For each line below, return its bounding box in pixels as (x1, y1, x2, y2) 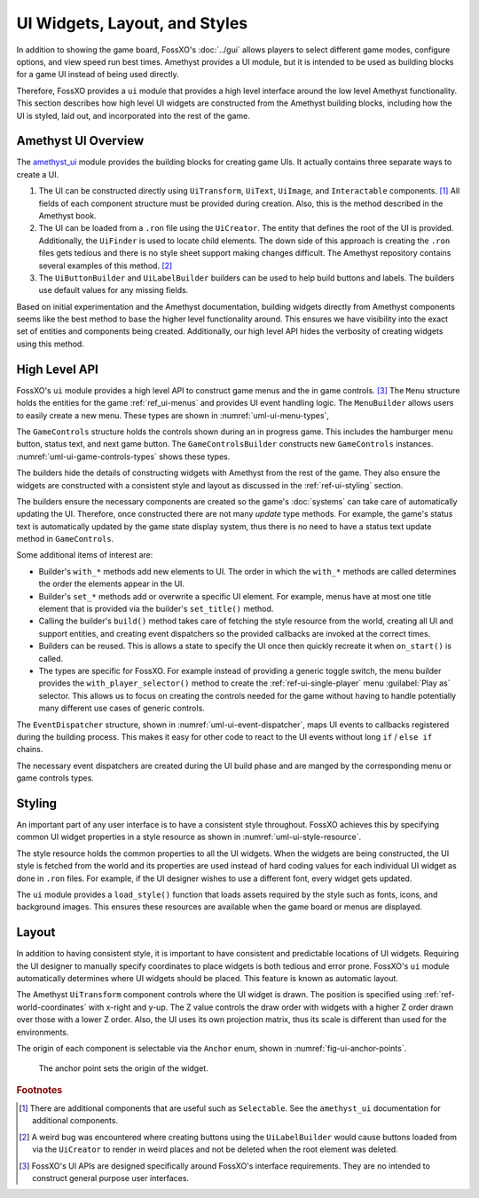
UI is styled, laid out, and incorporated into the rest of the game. (16, 110, 250, 121)
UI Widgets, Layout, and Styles (16, 13, 248, 33)
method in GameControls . (16, 534, 114, 544)
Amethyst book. (38, 210, 97, 221)
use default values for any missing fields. (38, 285, 189, 296)
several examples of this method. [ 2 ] (38, 260, 173, 271)
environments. (16, 1027, 69, 1037)
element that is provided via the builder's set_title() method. (38, 604, 274, 615)
